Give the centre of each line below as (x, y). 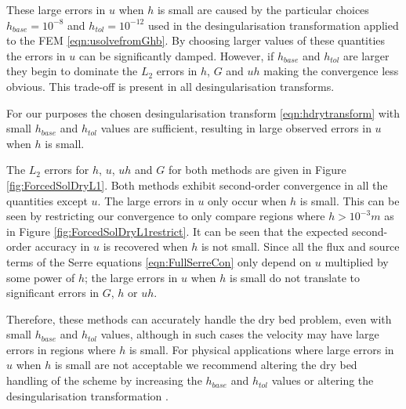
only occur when (247, 200)
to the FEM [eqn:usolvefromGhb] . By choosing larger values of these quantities (196, 40)
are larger (366, 55)
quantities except (47, 200)
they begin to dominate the (72, 71)
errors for (67, 170)
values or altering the (323, 380)
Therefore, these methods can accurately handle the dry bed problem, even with (199, 319)
